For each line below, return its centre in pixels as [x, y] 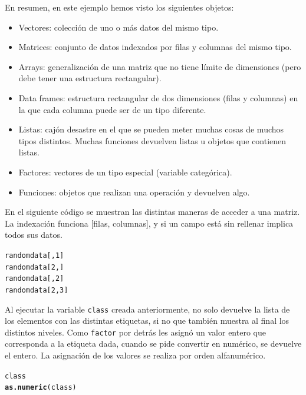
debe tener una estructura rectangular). [90, 78]
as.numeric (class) [41, 388]
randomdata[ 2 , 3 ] [37, 290]
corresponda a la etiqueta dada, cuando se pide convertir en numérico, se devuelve [153, 343]
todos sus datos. [34, 235]
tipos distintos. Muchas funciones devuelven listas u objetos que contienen [152, 140]
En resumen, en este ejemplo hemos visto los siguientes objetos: [119, 7]
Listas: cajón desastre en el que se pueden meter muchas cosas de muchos [151, 129]
